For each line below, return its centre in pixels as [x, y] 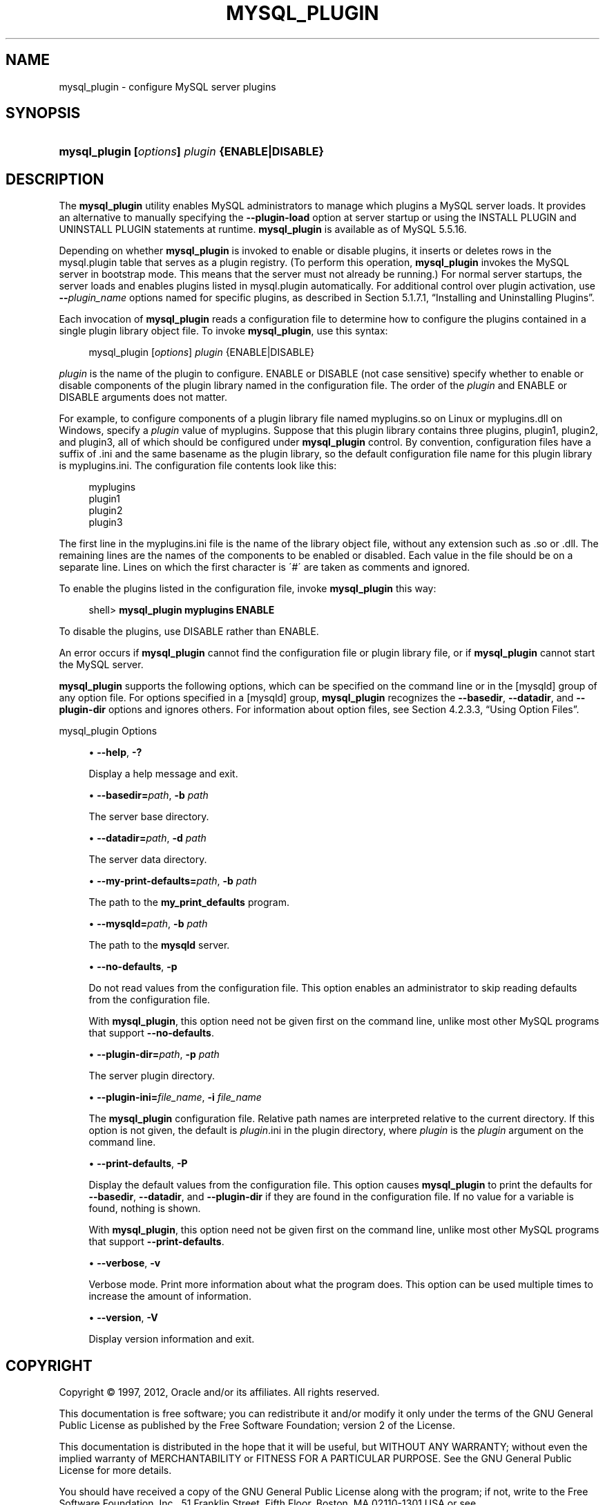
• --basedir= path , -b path [148, 795]
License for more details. [115, 1470]
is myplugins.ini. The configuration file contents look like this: [198, 466]
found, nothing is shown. [145, 1209]
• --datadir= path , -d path [147, 838]
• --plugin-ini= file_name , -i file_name [175, 1097]
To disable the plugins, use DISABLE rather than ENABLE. [189, 632]
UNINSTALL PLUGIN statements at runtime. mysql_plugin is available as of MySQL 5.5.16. [263, 229]
